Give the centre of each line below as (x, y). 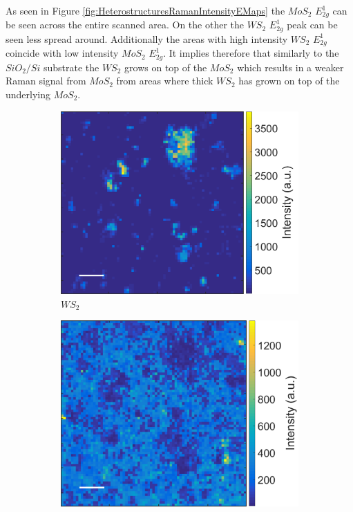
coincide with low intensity (62, 53)
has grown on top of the (289, 81)
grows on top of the (166, 67)
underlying (28, 94)
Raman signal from (46, 81)
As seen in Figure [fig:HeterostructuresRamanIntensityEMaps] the (145, 10)
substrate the (71, 67)
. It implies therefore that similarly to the (251, 53)
